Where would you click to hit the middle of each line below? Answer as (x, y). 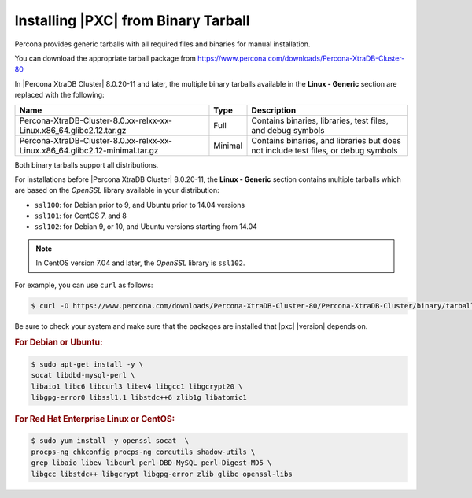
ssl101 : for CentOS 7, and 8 (81, 216)
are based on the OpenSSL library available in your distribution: (117, 190)
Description (274, 110)
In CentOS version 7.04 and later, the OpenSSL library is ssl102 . (140, 263)
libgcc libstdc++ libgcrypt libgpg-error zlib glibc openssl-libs (162, 474)
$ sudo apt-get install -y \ (87, 364)
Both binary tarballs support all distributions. (87, 164)
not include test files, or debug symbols (324, 150)
